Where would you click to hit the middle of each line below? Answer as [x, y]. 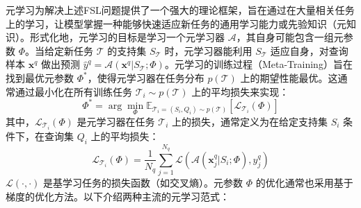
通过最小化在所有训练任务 [73, 91]
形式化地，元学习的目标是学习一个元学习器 [127, 37]
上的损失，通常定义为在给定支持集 [249, 121]
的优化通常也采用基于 [304, 183]
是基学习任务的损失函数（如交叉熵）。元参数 [143, 183]
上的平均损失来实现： [240, 91]
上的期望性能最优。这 [289, 77]
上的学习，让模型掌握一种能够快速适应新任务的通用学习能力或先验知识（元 [176, 23]
